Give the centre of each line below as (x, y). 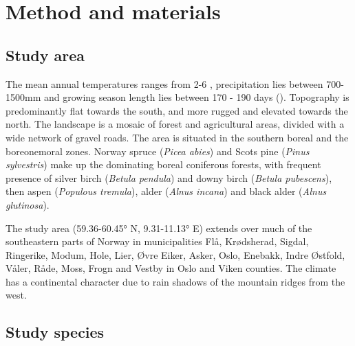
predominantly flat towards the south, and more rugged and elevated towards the (177, 110)
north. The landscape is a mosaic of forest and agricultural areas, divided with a (175, 124)
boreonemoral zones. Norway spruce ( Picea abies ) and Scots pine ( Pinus (158, 151)
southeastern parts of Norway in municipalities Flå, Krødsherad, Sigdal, (157, 241)
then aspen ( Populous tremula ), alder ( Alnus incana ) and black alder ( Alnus (166, 191)
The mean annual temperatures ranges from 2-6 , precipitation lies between (164, 83)
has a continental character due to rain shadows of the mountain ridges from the (175, 281)
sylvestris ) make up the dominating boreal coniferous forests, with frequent (163, 164)
